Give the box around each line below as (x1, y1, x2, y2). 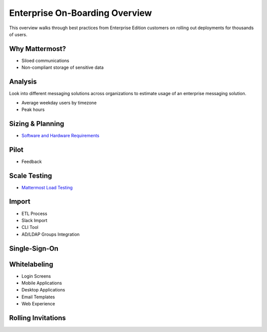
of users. (9, 31, 28, 37)
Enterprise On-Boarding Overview (9, 7, 152, 18)
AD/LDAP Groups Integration (21, 231, 80, 237)
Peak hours (21, 107, 45, 112)
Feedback (21, 159, 42, 165)
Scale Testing (9, 171, 52, 180)
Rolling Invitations (9, 314, 66, 322)
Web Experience (21, 301, 55, 307)
